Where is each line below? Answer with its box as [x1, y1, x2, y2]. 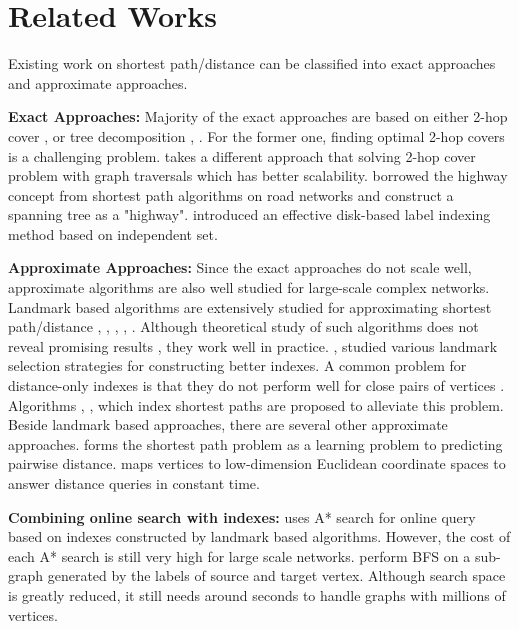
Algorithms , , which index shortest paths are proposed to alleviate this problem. [8, 394, 504, 415]
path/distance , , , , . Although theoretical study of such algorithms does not [8, 316, 479, 337]
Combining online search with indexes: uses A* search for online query [8, 506, 476, 527]
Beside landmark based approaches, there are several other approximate [8, 414, 448, 435]
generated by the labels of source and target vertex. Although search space [47, 565, 506, 586]
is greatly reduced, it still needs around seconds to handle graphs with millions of [8, 584, 506, 605]
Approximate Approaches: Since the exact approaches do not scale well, [8, 257, 472, 278]
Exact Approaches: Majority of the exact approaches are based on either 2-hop [8, 106, 508, 127]
